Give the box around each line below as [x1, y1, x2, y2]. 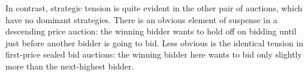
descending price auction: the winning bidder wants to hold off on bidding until [5, 25, 297, 37]
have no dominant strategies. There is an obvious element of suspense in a [5, 13, 277, 26]
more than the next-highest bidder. [5, 59, 134, 72]
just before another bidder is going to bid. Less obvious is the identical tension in [5, 36, 304, 49]
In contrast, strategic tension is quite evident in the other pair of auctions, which [5, 2, 303, 14]
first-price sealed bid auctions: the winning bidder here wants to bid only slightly [5, 48, 302, 61]
